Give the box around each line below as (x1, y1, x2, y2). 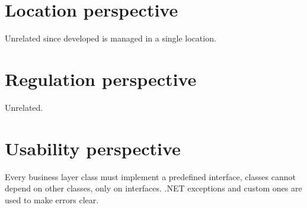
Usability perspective (5, 136, 181, 160)
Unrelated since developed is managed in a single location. (5, 32, 216, 44)
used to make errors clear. (5, 193, 99, 206)
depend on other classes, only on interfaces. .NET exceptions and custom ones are (5, 182, 302, 194)
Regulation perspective (5, 66, 197, 91)
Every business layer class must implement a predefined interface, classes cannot (5, 170, 296, 183)
